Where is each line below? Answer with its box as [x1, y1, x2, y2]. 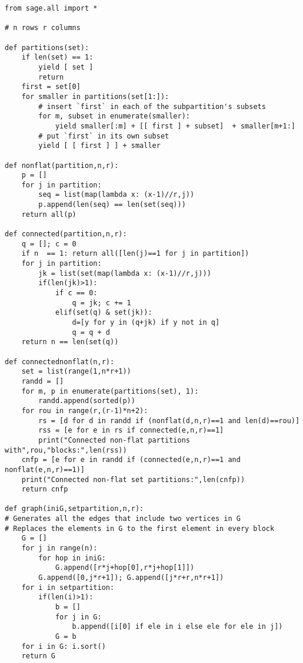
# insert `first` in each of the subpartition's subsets [38, 102, 266, 111]
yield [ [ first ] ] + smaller [38, 141, 161, 150]
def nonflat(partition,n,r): [5, 161, 119, 170]
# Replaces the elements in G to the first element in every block [5, 524, 275, 533]
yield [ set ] [38, 62, 94, 71]
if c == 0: [55, 289, 98, 298]
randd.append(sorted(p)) [38, 397, 135, 405]
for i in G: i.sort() [21, 642, 106, 651]
